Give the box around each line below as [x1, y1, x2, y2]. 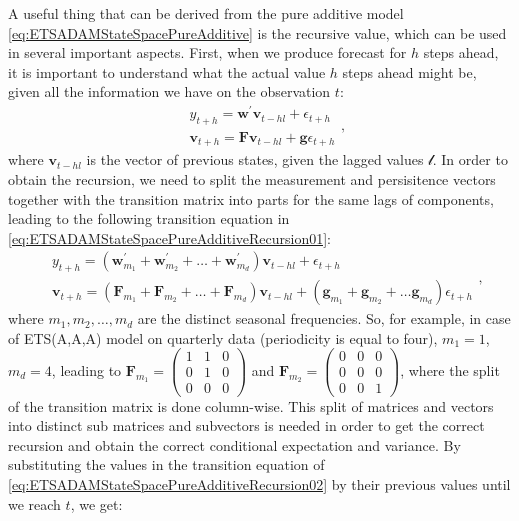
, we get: [70, 493, 123, 514]
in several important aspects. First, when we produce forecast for [8, 42, 407, 63]
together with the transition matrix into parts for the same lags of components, [8, 188, 494, 209]
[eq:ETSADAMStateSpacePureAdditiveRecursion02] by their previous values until [8, 473, 511, 494]
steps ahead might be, [342, 61, 477, 82]
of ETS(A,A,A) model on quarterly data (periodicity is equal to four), [8, 327, 438, 348]
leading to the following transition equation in [8, 208, 290, 229]
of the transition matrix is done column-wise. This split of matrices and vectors [8, 395, 494, 416]
